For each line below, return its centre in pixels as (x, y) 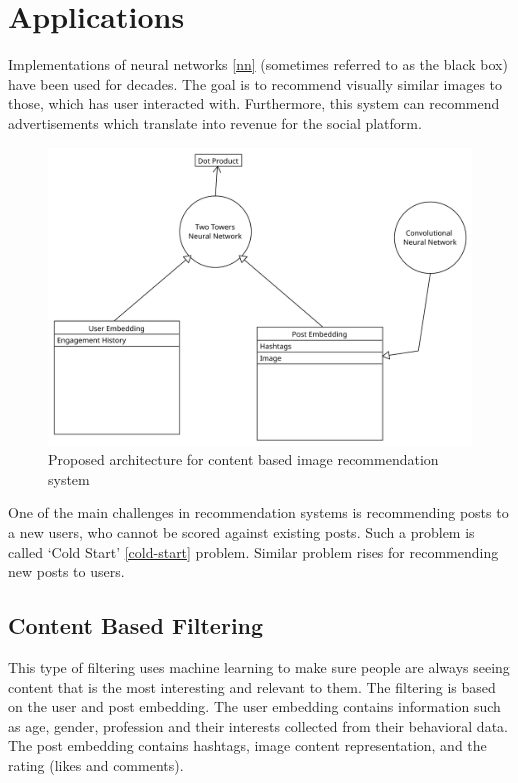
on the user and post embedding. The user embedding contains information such (254, 706)
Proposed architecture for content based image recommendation (243, 459)
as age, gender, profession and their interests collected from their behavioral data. (258, 725)
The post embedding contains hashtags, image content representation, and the (247, 745)
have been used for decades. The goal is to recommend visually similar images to (255, 83)
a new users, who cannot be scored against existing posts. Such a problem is (241, 532)
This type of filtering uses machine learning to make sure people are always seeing (259, 666)
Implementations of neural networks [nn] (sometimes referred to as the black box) (258, 64)
